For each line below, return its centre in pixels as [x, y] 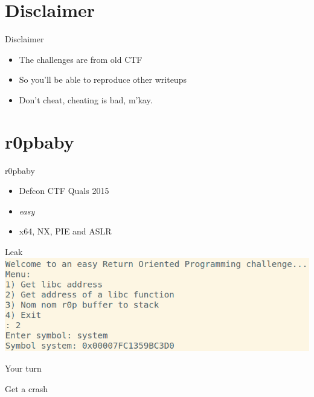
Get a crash [26, 388]
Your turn [23, 368]
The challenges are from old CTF [81, 59]
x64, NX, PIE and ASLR [65, 231]
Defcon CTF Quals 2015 [64, 191]
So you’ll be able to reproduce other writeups [103, 79]
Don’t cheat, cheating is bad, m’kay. [86, 99]
